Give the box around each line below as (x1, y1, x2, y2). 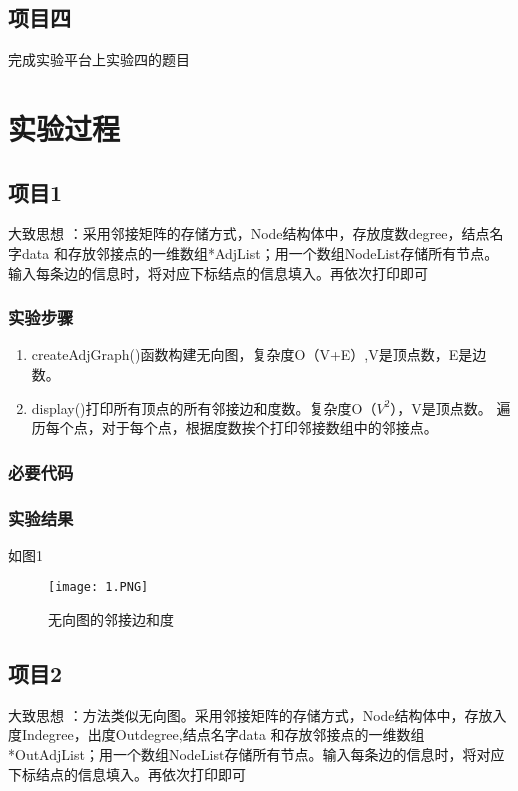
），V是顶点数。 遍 (390, 397, 511, 418)
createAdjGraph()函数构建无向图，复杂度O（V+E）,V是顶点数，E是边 (31, 344, 487, 365)
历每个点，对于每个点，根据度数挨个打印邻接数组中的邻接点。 (31, 417, 438, 438)
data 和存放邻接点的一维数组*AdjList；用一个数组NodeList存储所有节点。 (21, 242, 499, 263)
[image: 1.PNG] (48, 580, 149, 595)
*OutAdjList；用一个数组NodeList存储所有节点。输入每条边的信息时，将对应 (8, 744, 505, 765)
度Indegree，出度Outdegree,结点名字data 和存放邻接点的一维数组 (8, 724, 425, 745)
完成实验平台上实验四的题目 (8, 49, 190, 70)
